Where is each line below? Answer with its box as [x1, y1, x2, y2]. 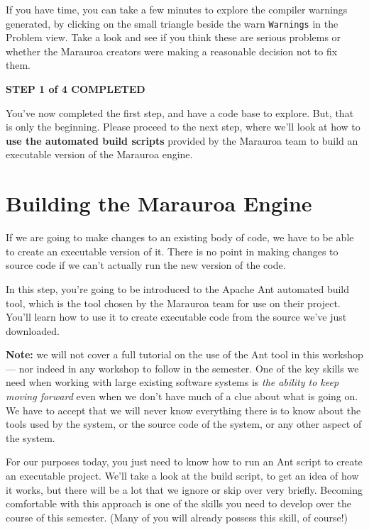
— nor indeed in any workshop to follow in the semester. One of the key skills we [6, 360, 359, 375]
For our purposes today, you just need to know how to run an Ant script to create [6, 454, 363, 469]
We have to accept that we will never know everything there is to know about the [6, 402, 361, 417]
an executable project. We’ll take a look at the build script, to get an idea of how [6, 468, 359, 483]
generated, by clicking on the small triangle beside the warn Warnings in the [6, 16, 338, 31]
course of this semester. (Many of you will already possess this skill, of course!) [6, 509, 348, 524]
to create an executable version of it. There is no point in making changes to [6, 243, 338, 258]
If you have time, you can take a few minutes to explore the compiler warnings [6, 2, 348, 16]
